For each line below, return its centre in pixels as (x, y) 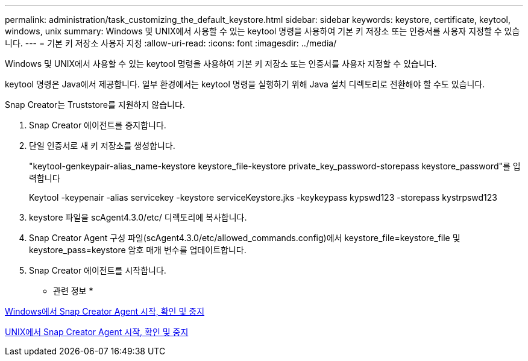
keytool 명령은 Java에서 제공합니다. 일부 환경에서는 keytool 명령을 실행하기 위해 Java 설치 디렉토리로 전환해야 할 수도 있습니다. (245, 84)
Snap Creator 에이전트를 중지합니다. (98, 125)
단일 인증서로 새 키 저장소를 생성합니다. (102, 146)
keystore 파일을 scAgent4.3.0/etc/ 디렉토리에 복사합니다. (138, 217)
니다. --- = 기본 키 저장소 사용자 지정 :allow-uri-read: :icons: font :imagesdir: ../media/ (171, 43)
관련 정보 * (73, 291)
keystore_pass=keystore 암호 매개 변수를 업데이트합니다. (138, 250)
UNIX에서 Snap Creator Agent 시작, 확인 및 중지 (97, 332)
